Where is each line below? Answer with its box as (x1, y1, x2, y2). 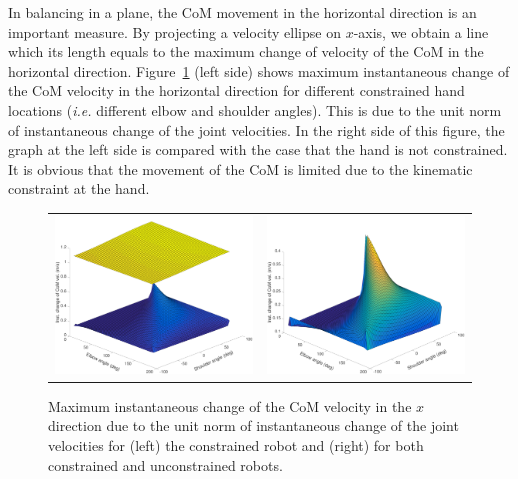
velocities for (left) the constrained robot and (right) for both (48, 434, 424, 455)
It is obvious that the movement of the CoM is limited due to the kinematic (8, 158, 473, 179)
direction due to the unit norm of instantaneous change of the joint (48, 415, 459, 436)
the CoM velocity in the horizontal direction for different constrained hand (8, 80, 465, 101)
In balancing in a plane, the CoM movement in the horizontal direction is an (8, 2, 477, 22)
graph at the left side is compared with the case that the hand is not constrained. (8, 139, 508, 160)
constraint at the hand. (8, 178, 150, 199)
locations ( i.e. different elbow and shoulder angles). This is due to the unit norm (8, 99, 502, 120)
